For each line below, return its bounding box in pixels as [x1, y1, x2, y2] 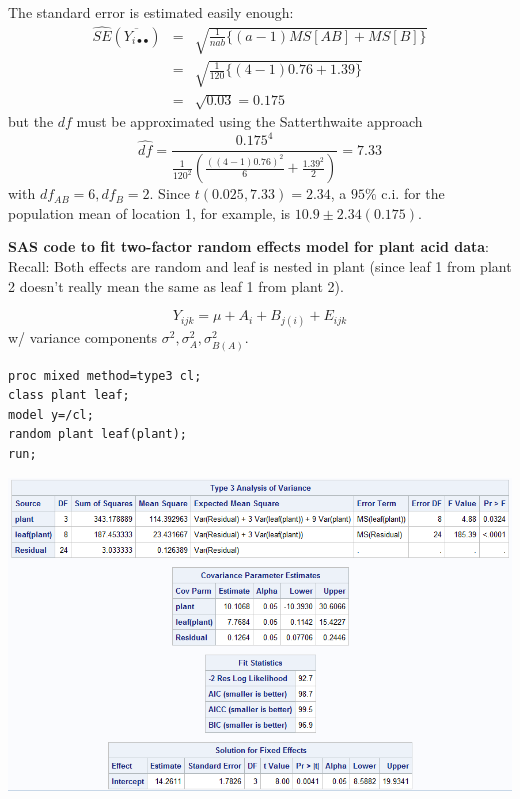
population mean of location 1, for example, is [8, 202, 291, 223]
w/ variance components [8, 327, 158, 348]
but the [8, 111, 54, 132]
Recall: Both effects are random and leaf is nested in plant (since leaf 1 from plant [8, 256, 512, 277]
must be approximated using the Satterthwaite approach [76, 111, 423, 132]
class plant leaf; [8, 388, 130, 403]
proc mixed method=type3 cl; [8, 368, 202, 383]
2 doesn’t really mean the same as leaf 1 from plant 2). [8, 275, 344, 296]
